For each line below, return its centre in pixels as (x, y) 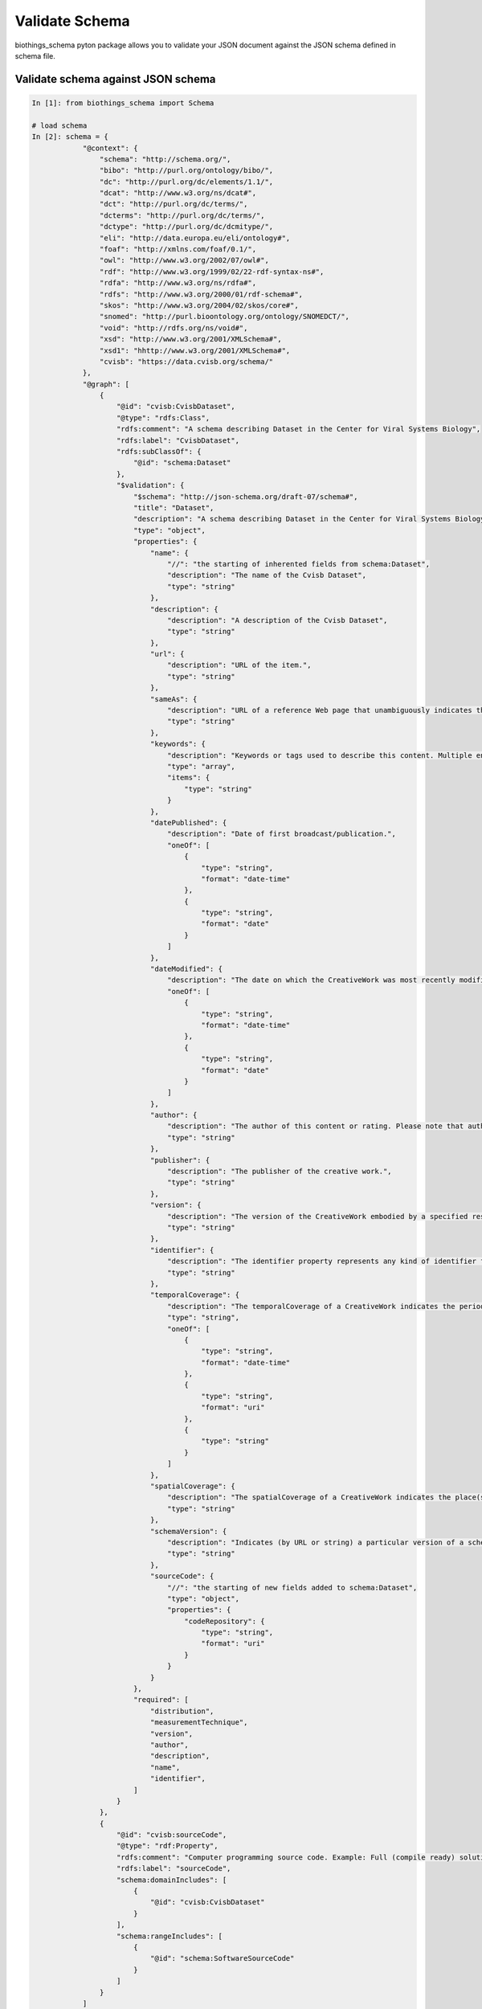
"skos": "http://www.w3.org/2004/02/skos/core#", (199, 305)
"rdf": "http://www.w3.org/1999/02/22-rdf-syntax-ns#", (212, 272)
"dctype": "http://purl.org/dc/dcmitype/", (186, 227)
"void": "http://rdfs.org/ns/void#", (174, 328)
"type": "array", (202, 766)
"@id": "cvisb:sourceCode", (172, 1835)
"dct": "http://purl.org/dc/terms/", (174, 204)
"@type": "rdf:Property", (167, 1846)
